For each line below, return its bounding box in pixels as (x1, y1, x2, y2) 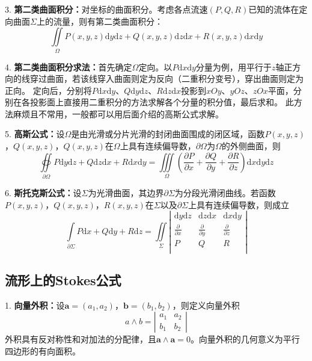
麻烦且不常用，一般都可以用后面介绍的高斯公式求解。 (13, 107, 224, 120)
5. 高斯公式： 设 (5, 128, 65, 140)
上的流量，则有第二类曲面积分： (36, 14, 163, 27)
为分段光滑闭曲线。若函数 (174, 187, 276, 199)
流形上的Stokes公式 (5, 270, 121, 289)
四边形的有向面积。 (5, 344, 81, 357)
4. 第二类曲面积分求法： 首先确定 (5, 60, 132, 73)
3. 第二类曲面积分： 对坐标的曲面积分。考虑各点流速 (5, 3, 208, 15)
